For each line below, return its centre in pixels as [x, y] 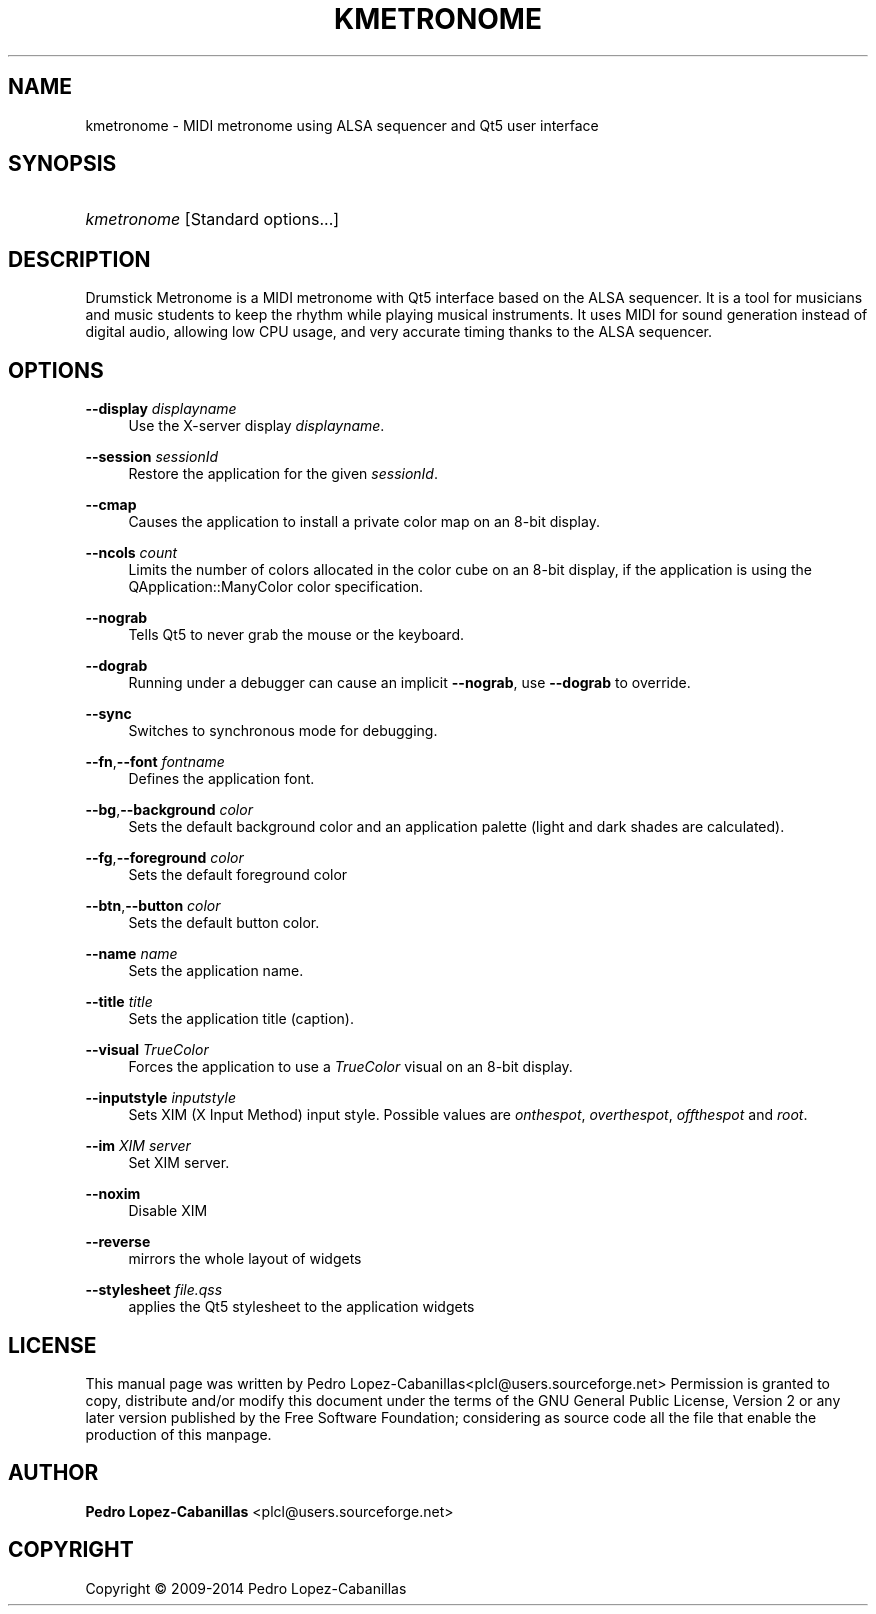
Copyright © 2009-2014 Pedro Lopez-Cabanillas [246, 1588]
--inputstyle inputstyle [161, 1098]
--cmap [111, 505]
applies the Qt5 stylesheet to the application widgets [301, 1307]
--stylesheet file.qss [154, 1290]
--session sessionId [152, 457]
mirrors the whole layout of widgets [245, 1259]
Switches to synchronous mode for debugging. [283, 731]
